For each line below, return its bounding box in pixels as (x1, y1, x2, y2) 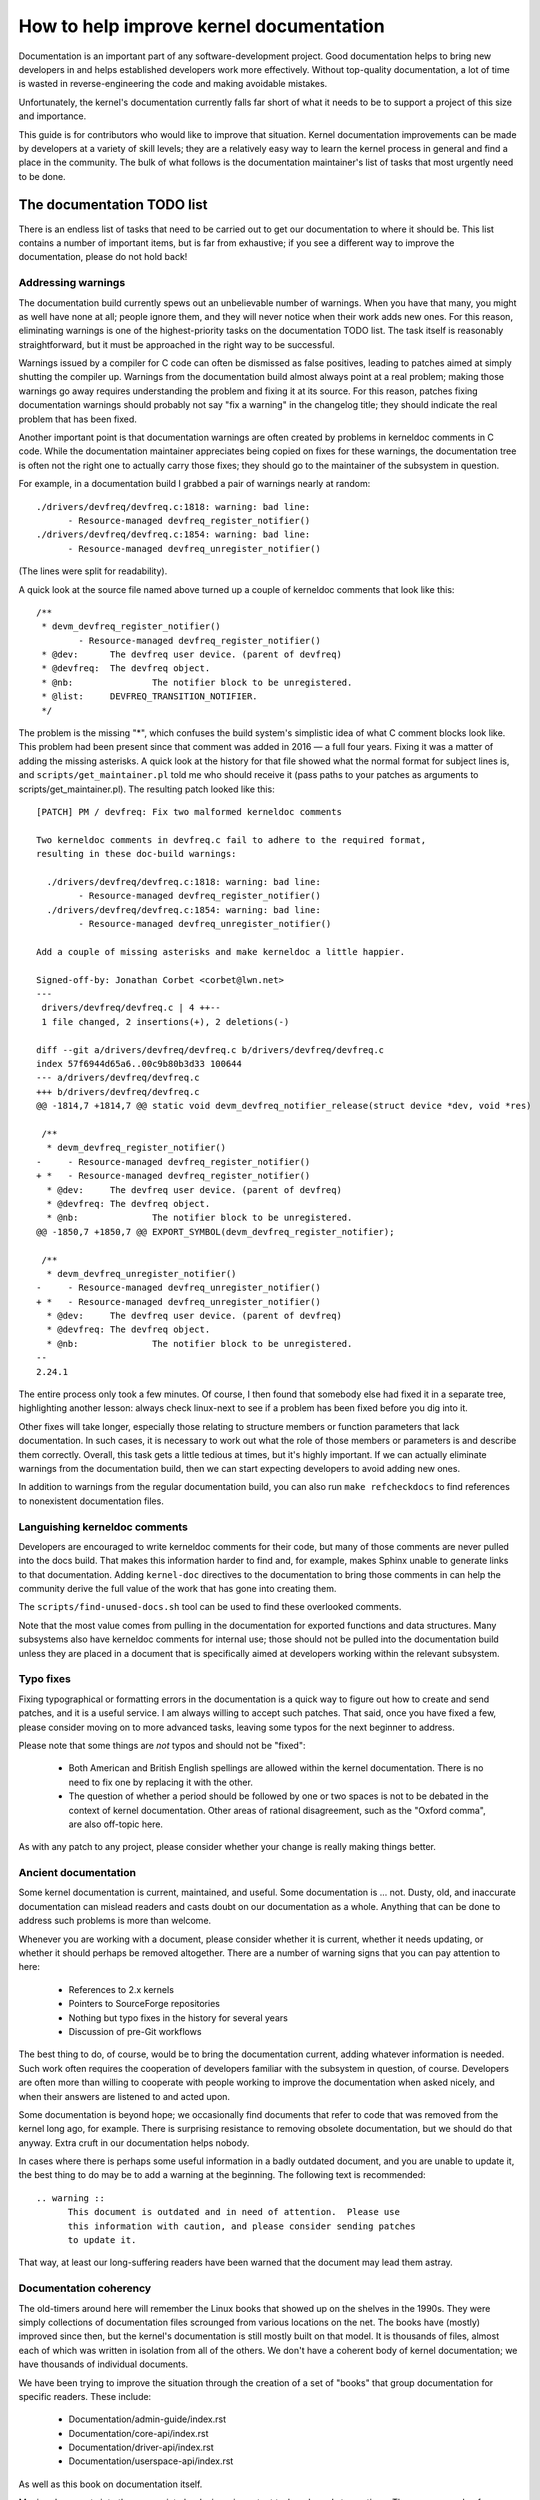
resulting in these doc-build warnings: (36, 848, 237, 860)
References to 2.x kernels (68, 1983, 175, 1995)
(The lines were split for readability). (18, 565, 168, 577)
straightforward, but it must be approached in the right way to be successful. (18, 338, 335, 350)
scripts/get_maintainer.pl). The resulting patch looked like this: (18, 783, 275, 795)
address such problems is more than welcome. (18, 1915, 212, 1927)
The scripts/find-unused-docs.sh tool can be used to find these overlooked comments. (18, 1601, 402, 1613)
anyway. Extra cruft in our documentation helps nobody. (18, 2136, 250, 2149)
